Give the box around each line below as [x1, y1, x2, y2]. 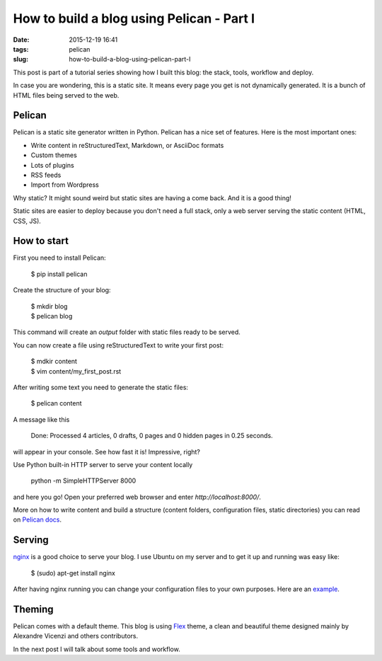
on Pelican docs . [13, 515, 62, 524]
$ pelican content [30, 399, 82, 408]
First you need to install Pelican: [13, 253, 106, 262]
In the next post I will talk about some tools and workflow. [13, 645, 180, 653]
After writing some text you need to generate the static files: [13, 383, 189, 391]
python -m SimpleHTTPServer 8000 [30, 476, 137, 485]
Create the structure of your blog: [13, 286, 111, 294]
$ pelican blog [30, 312, 73, 320]
